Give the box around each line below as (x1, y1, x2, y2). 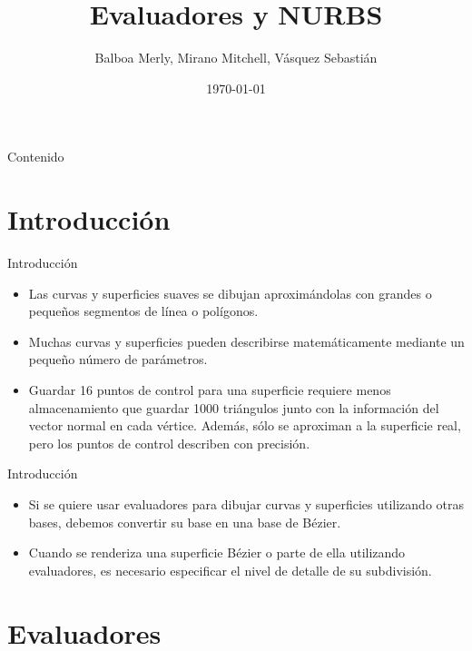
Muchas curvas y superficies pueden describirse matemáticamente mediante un (28, 331, 465, 350)
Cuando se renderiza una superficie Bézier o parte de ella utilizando (28, 543, 406, 562)
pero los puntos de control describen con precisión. (28, 433, 310, 452)
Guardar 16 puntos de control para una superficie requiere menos (28, 380, 391, 399)
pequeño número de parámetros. (28, 350, 208, 369)
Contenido (7, 147, 64, 166)
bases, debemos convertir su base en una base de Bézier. (28, 512, 341, 531)
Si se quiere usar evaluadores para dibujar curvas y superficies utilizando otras (28, 494, 465, 513)
